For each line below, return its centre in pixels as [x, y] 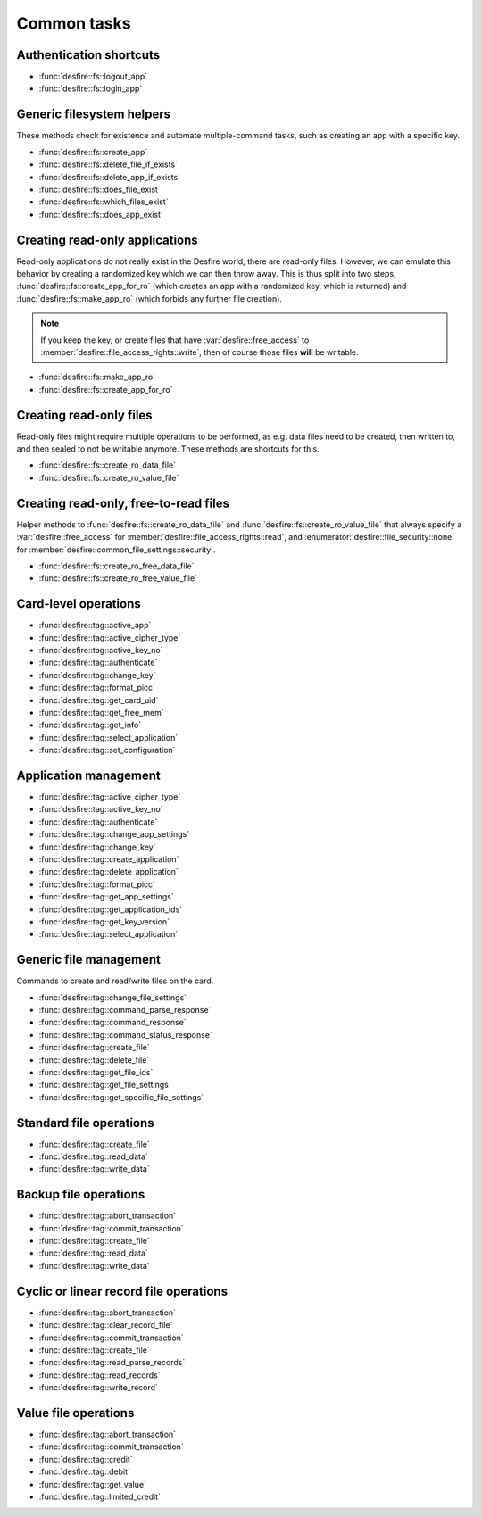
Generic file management [88, 960]
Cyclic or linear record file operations [122, 1291]
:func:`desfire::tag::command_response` [112, 1023]
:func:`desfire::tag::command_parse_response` [125, 1009]
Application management [88, 775]
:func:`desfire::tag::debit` [85, 1471]
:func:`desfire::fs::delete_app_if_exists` [110, 177]
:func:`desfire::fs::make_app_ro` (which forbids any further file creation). [150, 298]
